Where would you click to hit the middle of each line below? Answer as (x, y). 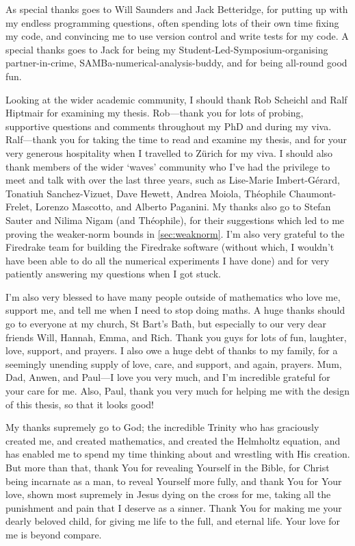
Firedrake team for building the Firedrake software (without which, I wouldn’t (170, 247)
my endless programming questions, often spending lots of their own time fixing (172, 22)
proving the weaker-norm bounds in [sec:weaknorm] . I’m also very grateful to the (175, 233)
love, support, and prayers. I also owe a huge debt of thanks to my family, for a (172, 350)
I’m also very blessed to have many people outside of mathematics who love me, (173, 296)
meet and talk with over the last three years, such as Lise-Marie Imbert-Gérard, (173, 180)
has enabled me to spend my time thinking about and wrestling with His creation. (178, 454)
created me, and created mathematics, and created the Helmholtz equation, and (173, 440)
